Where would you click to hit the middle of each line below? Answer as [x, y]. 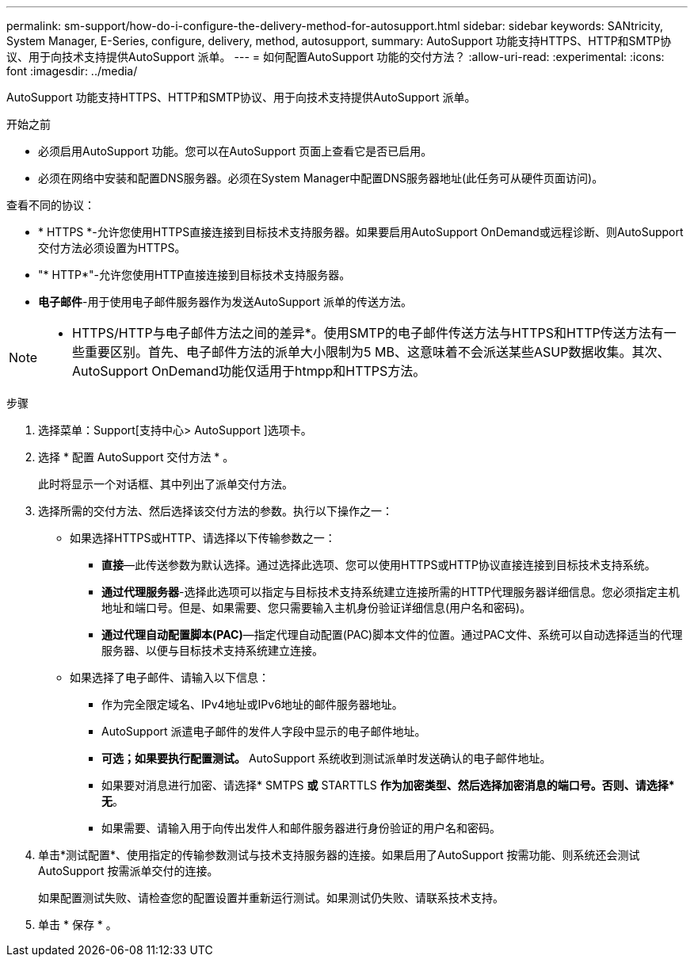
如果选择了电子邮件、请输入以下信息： [170, 677]
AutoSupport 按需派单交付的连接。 [128, 871]
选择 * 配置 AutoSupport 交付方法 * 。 [136, 457]
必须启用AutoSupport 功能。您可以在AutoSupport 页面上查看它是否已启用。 [235, 151]
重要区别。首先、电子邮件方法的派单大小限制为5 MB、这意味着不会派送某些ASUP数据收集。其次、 [378, 352]
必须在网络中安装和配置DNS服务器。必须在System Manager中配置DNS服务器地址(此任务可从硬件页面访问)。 [321, 178]
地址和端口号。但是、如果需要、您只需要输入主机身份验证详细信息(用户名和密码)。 [316, 608]
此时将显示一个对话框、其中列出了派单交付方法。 [166, 484]
